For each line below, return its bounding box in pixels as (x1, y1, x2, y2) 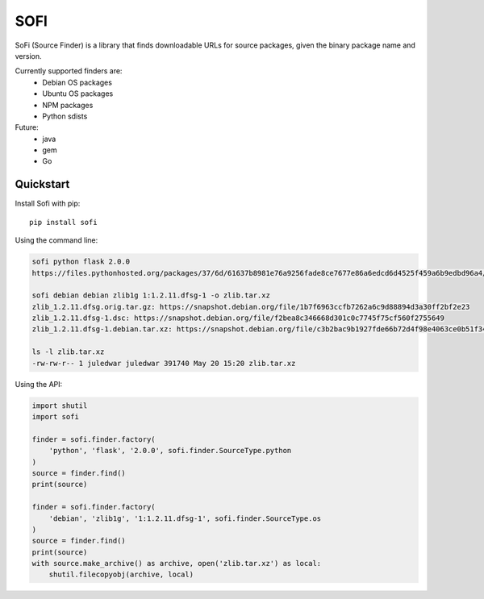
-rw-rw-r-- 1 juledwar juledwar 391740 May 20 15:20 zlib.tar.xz (31, 359, 296, 368)
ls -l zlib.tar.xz (31, 347, 105, 356)
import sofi (31, 412, 80, 421)
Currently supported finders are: (15, 66, 123, 76)
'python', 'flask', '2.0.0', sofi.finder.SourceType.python (48, 446, 292, 455)
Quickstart (15, 177, 70, 191)
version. (15, 51, 42, 60)
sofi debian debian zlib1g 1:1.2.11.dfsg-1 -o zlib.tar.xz (31, 291, 270, 300)
